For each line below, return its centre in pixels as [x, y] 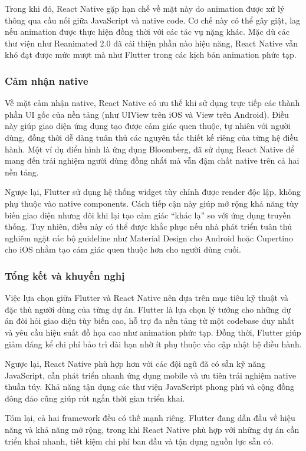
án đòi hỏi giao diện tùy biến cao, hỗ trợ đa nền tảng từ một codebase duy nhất [150, 321]
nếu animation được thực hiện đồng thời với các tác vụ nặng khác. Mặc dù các [147, 31]
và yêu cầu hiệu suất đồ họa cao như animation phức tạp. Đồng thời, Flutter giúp [153, 332]
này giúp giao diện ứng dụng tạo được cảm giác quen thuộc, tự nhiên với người [148, 126]
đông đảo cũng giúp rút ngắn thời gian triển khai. [95, 398]
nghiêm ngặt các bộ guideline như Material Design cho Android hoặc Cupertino [149, 238]
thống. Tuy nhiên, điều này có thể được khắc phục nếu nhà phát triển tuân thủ [149, 226]
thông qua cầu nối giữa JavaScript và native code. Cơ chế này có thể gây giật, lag [153, 20]
